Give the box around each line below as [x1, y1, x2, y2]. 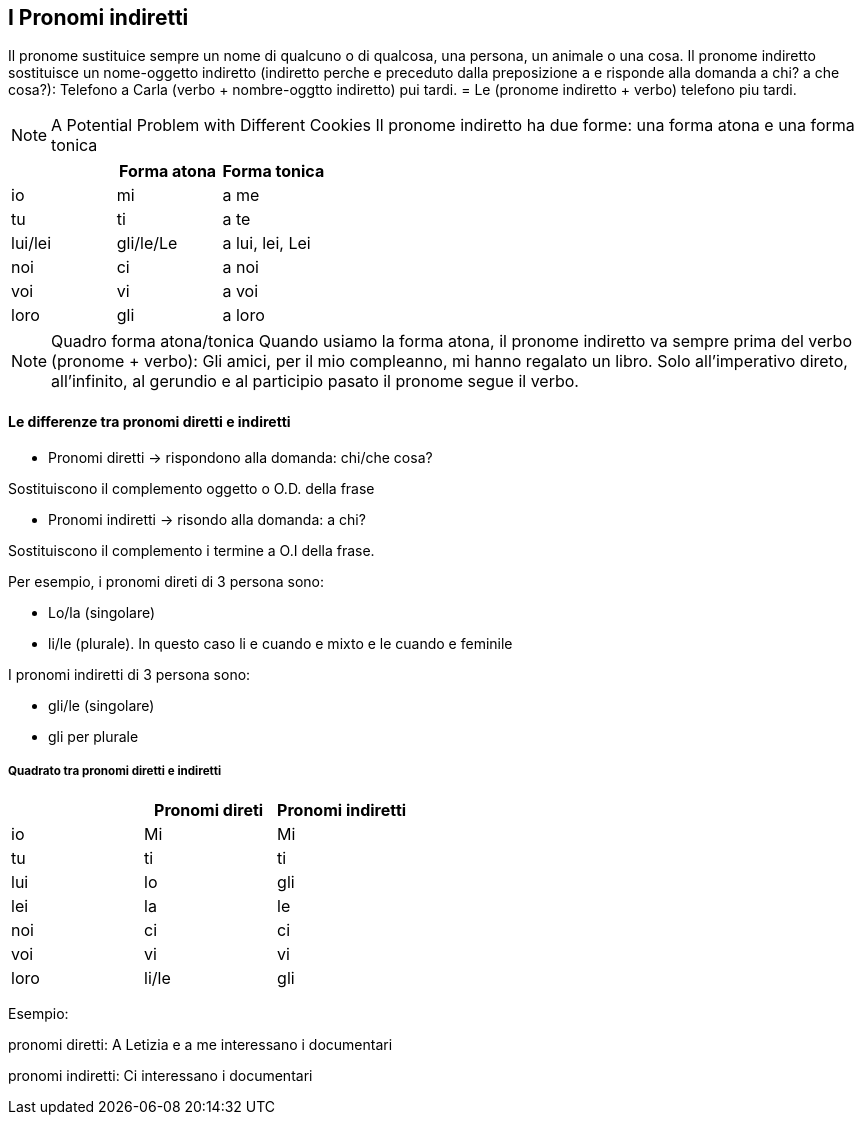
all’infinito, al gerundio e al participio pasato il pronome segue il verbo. [51, 371, 579, 392]
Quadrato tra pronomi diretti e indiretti [8, 764, 222, 779]
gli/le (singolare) [48, 696, 155, 714]
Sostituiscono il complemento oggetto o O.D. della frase [8, 479, 375, 497]
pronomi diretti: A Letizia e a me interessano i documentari [8, 1036, 393, 1054]
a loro [222, 305, 265, 326]
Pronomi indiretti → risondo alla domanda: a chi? [48, 510, 366, 528]
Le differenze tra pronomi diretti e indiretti [8, 413, 291, 431]
